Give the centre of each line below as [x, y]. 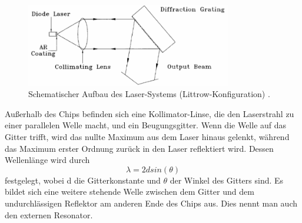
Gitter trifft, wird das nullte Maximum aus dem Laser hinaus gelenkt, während [147, 137]
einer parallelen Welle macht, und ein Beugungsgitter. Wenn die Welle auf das [146, 125]
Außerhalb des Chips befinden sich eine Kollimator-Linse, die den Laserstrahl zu [150, 113]
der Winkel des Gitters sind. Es [227, 180]
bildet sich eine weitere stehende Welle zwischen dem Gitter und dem [130, 192]
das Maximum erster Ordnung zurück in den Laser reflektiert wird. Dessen [139, 148]
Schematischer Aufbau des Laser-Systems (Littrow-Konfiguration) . [149, 94]
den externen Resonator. [49, 214]
